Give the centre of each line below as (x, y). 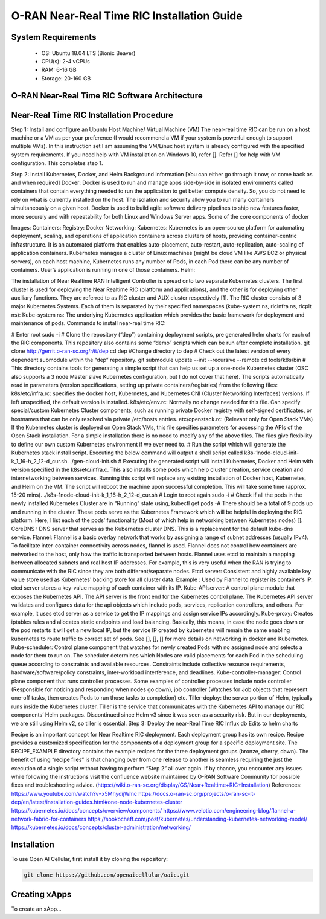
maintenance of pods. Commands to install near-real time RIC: (88, 323)
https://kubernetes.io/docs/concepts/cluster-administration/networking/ (101, 827)
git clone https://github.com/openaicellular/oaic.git (107, 875)
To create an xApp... (36, 909)
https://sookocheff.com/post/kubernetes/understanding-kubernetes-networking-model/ (198, 819)
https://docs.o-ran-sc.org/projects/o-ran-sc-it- (197, 793)
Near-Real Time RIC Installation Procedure (92, 115)
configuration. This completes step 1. (57, 163)
